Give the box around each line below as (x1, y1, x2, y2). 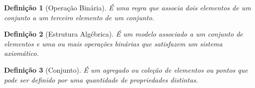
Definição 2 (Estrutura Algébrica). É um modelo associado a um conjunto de (4, 29, 243, 39)
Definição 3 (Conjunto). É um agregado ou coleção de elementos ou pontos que (4, 64, 248, 75)
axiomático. (4, 48, 39, 58)
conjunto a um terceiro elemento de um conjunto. (4, 12, 154, 22)
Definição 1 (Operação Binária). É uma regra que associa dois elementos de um (4, 2, 251, 12)
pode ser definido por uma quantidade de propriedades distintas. (4, 74, 198, 85)
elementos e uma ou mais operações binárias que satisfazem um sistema (4, 38, 223, 48)
